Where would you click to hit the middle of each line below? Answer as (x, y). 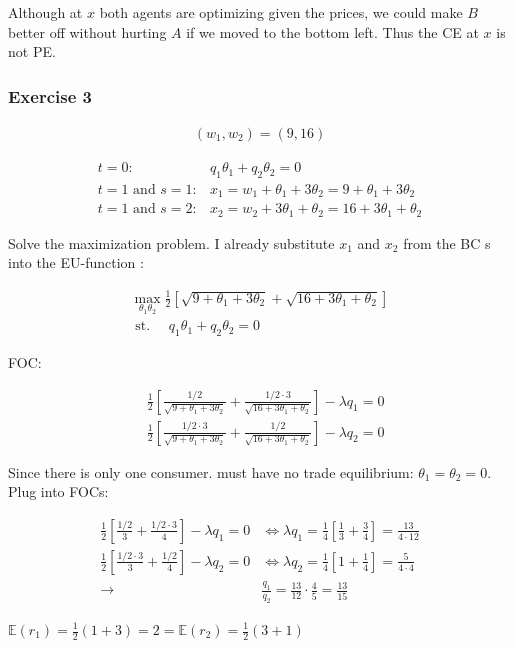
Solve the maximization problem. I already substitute (171, 242)
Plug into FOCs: (58, 491)
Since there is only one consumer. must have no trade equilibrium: (211, 471)
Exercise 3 (50, 95)
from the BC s (447, 242)
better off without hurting (87, 31)
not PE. (32, 51)
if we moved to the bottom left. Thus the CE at (332, 31)
